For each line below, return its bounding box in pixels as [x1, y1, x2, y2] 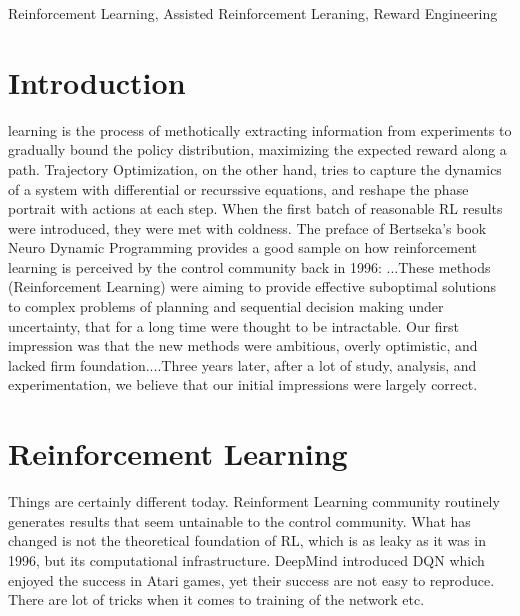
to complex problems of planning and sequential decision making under [8, 296, 444, 317]
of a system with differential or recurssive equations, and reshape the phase [8, 178, 469, 199]
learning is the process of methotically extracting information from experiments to [8, 119, 512, 140]
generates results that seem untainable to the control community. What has [8, 510, 471, 531]
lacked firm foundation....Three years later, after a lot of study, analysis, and [8, 354, 477, 375]
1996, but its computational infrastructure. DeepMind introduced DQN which [8, 549, 485, 570]
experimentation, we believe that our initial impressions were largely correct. [8, 374, 478, 395]
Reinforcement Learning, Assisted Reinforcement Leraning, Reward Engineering [8, 3, 498, 23]
